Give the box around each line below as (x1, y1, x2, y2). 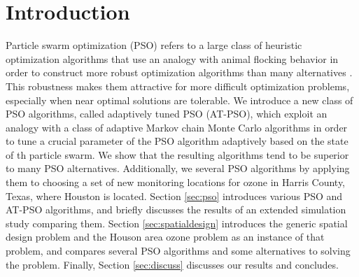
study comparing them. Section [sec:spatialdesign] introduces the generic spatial (6, 215, 348, 230)
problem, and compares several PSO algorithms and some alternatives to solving (6, 243, 351, 258)
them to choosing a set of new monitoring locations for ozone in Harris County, (6, 175, 346, 190)
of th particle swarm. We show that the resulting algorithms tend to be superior (6, 147, 349, 162)
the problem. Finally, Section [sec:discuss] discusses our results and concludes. (6, 257, 339, 271)
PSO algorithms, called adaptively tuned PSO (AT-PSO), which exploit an (6, 106, 328, 121)
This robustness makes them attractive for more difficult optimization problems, (6, 78, 350, 93)
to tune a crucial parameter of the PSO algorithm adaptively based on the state (6, 134, 349, 148)
